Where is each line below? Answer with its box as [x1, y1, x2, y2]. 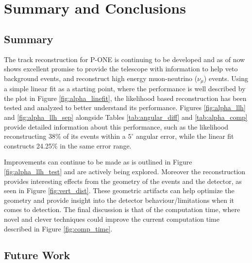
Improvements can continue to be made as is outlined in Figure [4, 157, 192, 167]
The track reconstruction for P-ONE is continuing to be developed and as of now [4, 54, 245, 64]
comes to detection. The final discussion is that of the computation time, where [4, 204, 240, 214]
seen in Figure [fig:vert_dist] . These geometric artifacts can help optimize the [4, 185, 235, 196]
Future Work [4, 247, 70, 262]
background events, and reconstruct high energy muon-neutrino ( [4, 73, 198, 83]
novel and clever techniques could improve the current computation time [4, 214, 219, 224]
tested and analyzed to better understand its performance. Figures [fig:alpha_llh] [4, 102, 246, 113]
